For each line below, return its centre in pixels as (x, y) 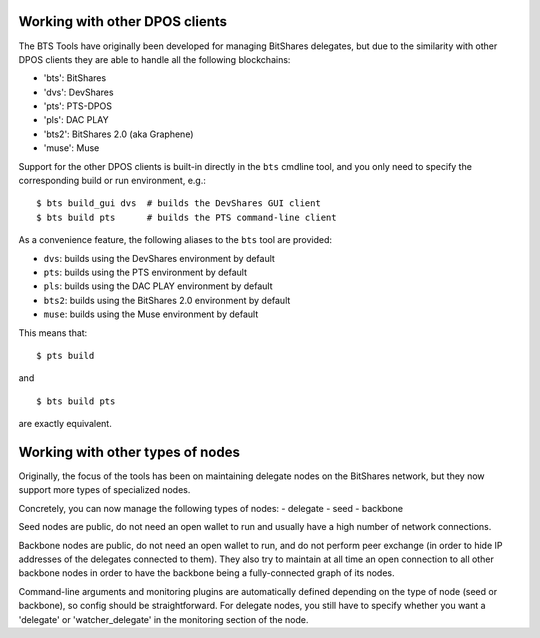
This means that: (53, 332)
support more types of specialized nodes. (104, 490)
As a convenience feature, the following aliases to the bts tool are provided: (175, 240)
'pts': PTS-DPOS (77, 106)
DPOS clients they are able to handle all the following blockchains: (154, 59)
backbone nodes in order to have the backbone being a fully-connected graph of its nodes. (206, 573)
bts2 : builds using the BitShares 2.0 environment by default (167, 300)
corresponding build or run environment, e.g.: (112, 181)
